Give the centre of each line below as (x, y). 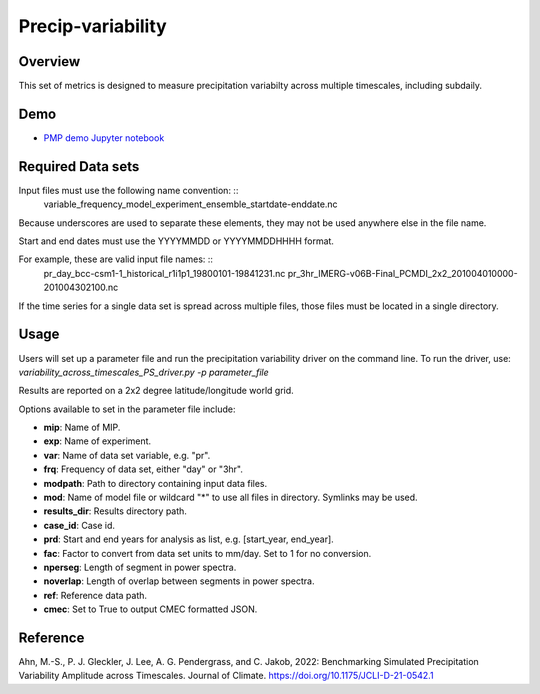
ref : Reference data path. (95, 595)
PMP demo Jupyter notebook (104, 137)
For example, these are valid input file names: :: (116, 259)
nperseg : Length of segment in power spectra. (140, 567)
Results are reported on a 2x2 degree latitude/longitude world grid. (156, 391)
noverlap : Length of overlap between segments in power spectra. (179, 581)
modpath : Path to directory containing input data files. (155, 483)
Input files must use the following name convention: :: (128, 190)
